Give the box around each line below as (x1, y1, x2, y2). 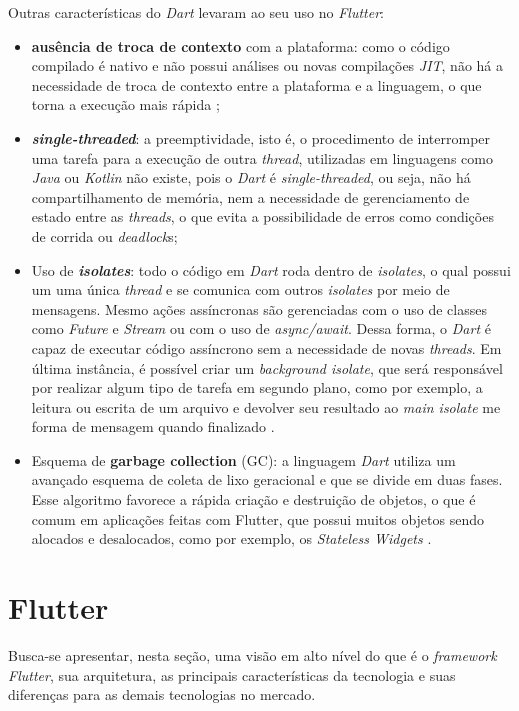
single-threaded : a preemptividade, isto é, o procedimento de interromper (31, 127, 491, 148)
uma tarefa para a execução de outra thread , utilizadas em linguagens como (31, 147, 493, 168)
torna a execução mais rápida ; (31, 94, 220, 115)
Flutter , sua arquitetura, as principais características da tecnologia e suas (8, 664, 456, 685)
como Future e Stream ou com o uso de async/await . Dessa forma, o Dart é (31, 318, 491, 339)
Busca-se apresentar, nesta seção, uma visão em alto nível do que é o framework (8, 644, 497, 665)
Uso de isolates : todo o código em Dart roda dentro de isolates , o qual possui (31, 259, 511, 280)
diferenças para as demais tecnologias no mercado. (8, 684, 316, 705)
